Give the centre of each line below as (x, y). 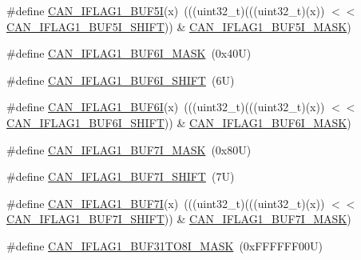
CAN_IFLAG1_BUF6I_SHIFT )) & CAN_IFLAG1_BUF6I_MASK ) (179, 122)
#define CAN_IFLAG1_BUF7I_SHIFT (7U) (121, 176)
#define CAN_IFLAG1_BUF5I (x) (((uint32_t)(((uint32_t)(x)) (166, 10)
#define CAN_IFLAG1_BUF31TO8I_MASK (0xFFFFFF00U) (165, 245)
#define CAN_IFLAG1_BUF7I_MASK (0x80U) (129, 149)
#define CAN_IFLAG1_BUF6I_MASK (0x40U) (129, 53)
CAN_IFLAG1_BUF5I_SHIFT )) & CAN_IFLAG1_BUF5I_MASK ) (179, 26)
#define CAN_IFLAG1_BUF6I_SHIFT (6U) (121, 80)
